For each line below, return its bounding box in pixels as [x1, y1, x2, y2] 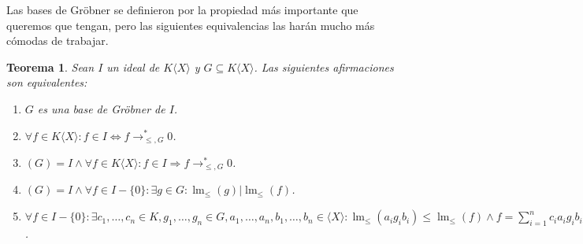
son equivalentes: [6, 74, 87, 91]
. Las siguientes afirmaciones [254, 58, 394, 75]
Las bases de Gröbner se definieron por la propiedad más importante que [6, 2, 358, 17]
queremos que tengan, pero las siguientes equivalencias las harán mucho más [6, 17, 375, 33]
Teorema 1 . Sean [6, 58, 95, 75]
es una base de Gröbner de [37, 100, 165, 116]
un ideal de [106, 58, 160, 75]
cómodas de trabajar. [6, 32, 109, 49]
